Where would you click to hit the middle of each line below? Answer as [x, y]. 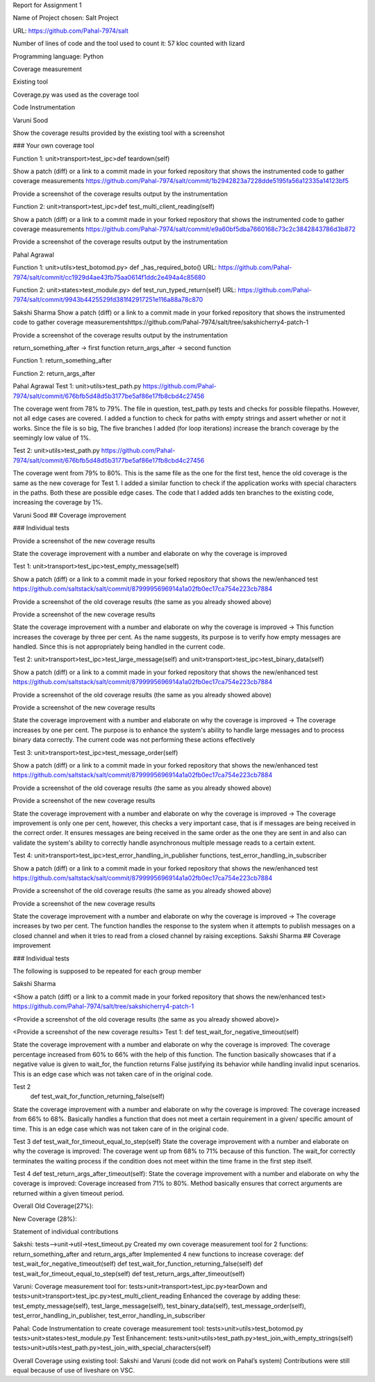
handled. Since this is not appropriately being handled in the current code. [119, 646]
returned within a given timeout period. [68, 1193]
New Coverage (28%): [45, 1218]
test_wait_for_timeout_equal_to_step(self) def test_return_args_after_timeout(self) [129, 1273]
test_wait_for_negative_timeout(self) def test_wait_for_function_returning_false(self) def [138, 1264]
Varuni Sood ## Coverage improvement [69, 515]
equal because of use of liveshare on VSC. [74, 1370]
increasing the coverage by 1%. [58, 502]
